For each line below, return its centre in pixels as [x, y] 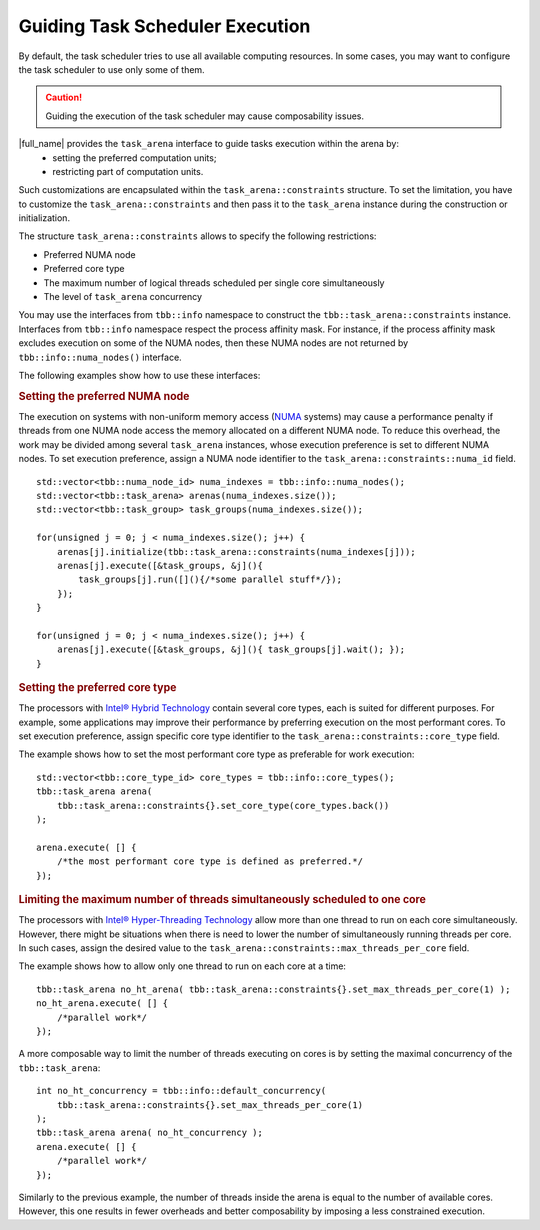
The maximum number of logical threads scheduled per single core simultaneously [214, 282]
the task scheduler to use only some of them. [111, 69]
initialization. [44, 218]
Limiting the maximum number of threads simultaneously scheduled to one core [222, 899]
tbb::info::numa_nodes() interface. [100, 357]
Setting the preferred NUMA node [104, 396]
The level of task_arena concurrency [123, 297]
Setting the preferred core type [97, 688]
